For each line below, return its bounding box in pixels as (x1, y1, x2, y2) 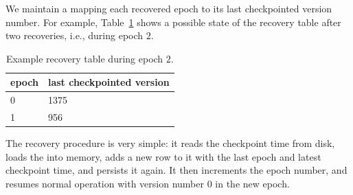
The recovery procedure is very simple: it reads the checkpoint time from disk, (5, 136, 335, 150)
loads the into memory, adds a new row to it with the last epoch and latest (5, 149, 321, 163)
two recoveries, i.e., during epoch (5, 28, 144, 43)
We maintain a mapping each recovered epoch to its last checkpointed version (5, 1, 332, 15)
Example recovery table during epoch (5, 51, 163, 65)
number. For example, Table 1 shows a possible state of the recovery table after (5, 14, 341, 29)
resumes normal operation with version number (5, 176, 204, 190)
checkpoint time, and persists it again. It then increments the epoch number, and (5, 163, 348, 177)
